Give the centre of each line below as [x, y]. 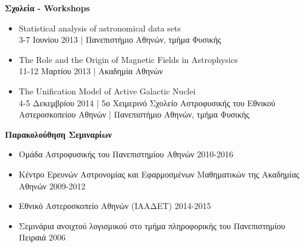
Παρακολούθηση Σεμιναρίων [58, 134]
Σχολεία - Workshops [47, 8]
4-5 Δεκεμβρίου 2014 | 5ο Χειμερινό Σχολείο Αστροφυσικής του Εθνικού [147, 102]
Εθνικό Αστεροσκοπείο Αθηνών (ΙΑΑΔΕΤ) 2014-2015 [115, 206]
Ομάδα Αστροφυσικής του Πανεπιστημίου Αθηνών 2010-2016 [126, 154]
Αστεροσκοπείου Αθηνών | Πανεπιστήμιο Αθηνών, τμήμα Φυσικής [134, 114]
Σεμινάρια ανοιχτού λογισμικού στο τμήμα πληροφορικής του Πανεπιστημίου [152, 225]
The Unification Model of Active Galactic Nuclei [107, 91]
